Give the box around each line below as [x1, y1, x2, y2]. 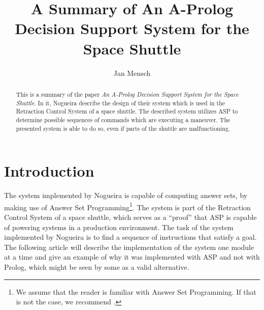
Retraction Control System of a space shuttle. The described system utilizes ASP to [16, 107, 238, 116]
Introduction [4, 160, 94, 181]
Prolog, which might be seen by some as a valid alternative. [4, 261, 189, 272]
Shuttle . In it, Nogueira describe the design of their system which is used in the [16, 98, 225, 107]
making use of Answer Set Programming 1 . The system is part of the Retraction [4, 200, 251, 212]
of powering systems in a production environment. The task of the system [4, 221, 234, 232]
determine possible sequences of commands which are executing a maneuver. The [16, 115, 230, 124]
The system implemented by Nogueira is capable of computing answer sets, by [4, 190, 248, 201]
